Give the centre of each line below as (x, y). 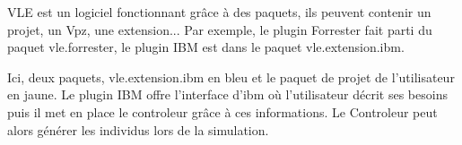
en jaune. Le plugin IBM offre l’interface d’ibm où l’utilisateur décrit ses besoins (227, 94)
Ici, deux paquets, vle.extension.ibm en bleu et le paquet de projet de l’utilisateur (231, 77)
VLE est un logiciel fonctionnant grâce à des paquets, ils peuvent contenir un (219, 12)
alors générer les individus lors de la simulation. (138, 129)
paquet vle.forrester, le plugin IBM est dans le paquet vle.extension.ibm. (206, 47)
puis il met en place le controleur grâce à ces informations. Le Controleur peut (222, 111)
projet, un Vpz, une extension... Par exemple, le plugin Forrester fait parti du (220, 29)
